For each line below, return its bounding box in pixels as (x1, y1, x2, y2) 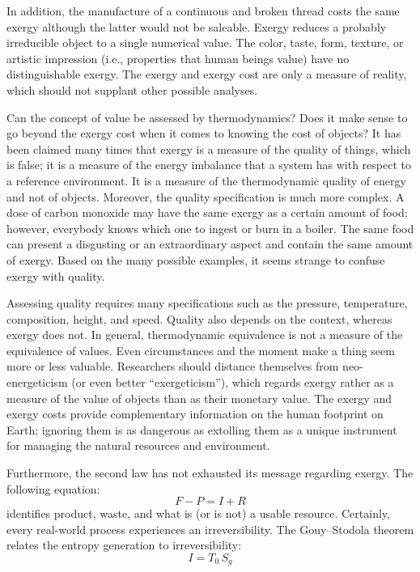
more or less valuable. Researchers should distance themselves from (6, 358, 339, 375)
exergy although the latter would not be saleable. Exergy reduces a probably (6, 18, 387, 35)
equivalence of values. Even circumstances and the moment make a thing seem (6, 341, 395, 358)
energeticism (6, 374, 68, 391)
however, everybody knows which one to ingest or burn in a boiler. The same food (6, 219, 414, 236)
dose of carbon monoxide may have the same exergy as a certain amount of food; (6, 204, 408, 221)
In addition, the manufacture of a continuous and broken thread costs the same (6, 2, 400, 19)
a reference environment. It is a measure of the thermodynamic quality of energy (6, 172, 406, 189)
